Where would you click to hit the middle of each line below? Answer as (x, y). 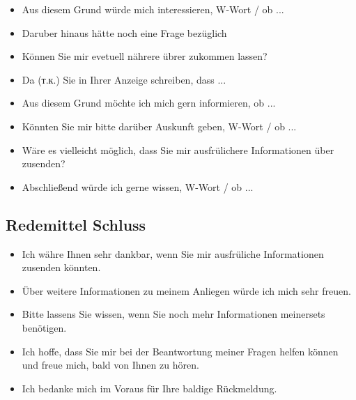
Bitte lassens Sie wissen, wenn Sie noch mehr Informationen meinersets (173, 314)
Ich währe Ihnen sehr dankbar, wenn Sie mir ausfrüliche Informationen (173, 253)
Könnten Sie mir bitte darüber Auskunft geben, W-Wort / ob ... (159, 126)
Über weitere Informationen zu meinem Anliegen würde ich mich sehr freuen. (186, 290)
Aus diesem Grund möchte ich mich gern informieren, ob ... (149, 103)
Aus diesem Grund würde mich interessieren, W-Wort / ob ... (153, 9)
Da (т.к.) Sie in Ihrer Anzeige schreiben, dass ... (124, 79)
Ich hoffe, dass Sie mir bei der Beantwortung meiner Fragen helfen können (180, 351)
